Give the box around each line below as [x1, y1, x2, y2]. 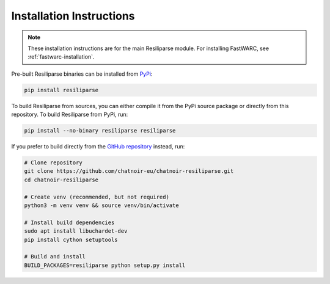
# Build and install [24, 253, 86, 260]
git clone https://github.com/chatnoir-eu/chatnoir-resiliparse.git [24, 168, 234, 175]
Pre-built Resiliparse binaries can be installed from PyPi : [11, 70, 153, 78]
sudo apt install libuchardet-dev [24, 228, 128, 235]
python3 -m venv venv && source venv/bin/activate [24, 202, 180, 209]
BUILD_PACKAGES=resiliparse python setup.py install [24, 261, 186, 269]
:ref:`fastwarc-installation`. [28, 53, 95, 60]
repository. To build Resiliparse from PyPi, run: [11, 111, 128, 118]
